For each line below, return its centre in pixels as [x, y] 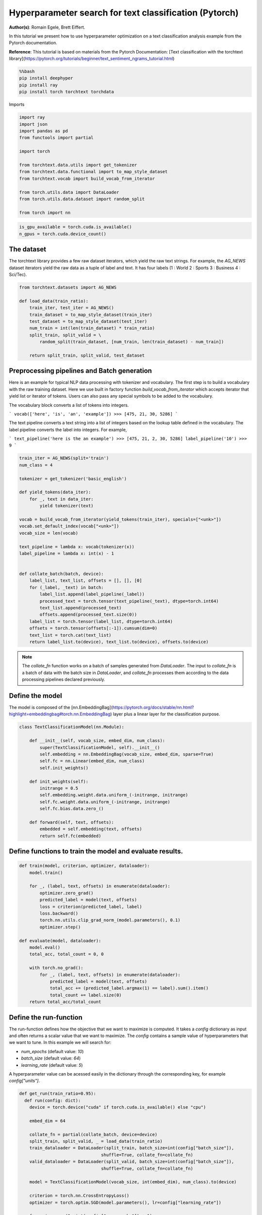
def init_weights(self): [59, 781]
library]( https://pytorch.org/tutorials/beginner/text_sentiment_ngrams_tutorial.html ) [92, 59]
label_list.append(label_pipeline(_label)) [92, 594]
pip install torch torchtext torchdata [66, 92]
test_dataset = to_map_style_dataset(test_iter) [88, 321]
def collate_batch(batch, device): [61, 574]
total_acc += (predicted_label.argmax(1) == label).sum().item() [129, 988]
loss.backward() [59, 913]
